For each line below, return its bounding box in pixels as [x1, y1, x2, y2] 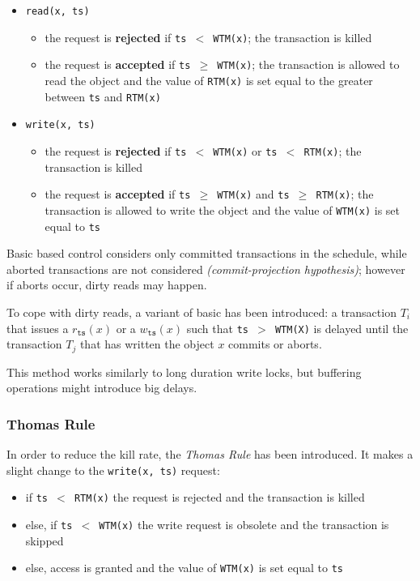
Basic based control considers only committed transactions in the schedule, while [6, 245, 407, 262]
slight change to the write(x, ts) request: [6, 461, 220, 478]
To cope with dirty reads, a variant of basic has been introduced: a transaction [6, 303, 397, 320]
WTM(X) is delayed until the [274, 319, 409, 336]
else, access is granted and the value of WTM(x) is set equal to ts [25, 559, 343, 576]
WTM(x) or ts [213, 142, 278, 159]
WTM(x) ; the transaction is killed [213, 28, 372, 45]
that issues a [6, 319, 69, 336]
